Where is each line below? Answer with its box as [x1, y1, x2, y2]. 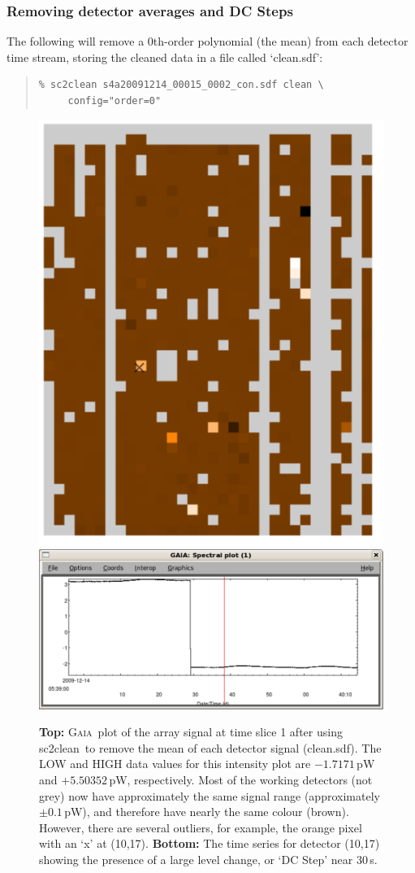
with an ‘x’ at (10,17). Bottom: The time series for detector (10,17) [39, 835, 380, 852]
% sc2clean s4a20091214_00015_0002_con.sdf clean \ [38, 79, 324, 91]
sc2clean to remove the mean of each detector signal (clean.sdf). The [39, 739, 382, 756]
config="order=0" [67, 95, 162, 107]
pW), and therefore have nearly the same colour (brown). [64, 803, 349, 820]
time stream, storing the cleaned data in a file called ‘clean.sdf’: [6, 48, 323, 65]
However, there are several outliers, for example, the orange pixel [39, 818, 362, 836]
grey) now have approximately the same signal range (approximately [39, 787, 380, 804]
